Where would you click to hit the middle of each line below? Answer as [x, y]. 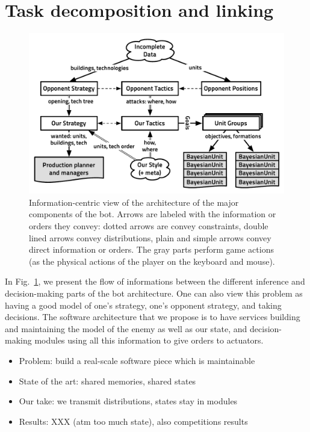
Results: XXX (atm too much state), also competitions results [133, 421]
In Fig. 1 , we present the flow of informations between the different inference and [155, 281]
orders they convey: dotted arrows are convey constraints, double [149, 225]
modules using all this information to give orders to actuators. [149, 340]
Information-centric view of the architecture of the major [134, 202]
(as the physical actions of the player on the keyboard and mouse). [152, 261]
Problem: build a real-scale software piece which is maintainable [137, 360]
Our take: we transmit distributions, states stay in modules [128, 401]
